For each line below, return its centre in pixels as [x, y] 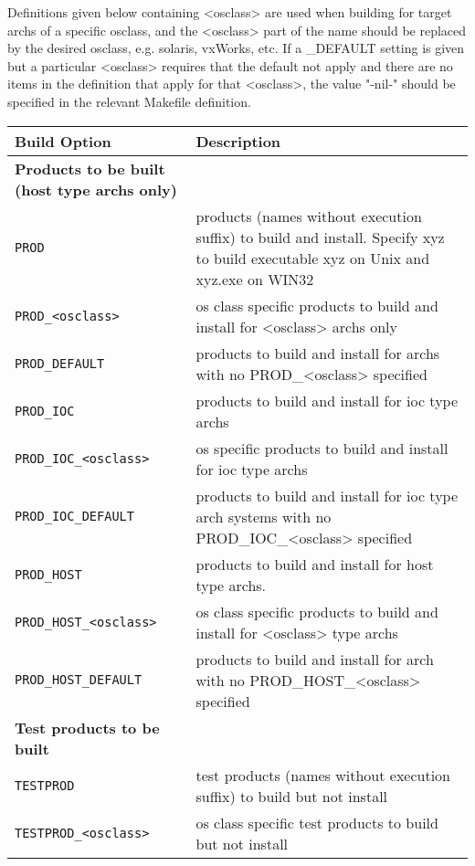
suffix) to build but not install [292, 796]
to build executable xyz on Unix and [313, 258]
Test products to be [87, 727]
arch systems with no [264, 516]
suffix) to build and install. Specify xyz [320, 237]
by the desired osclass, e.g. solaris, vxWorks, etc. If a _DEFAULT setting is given [236, 48]
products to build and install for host [315, 564]
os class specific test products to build [317, 822]
